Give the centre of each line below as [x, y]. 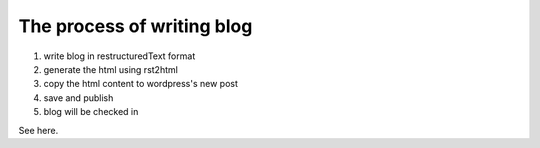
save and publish [78, 97]
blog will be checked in [91, 112]
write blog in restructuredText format [119, 56]
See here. [38, 130]
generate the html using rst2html [111, 69]
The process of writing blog [135, 26]
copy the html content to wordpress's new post [141, 84]
